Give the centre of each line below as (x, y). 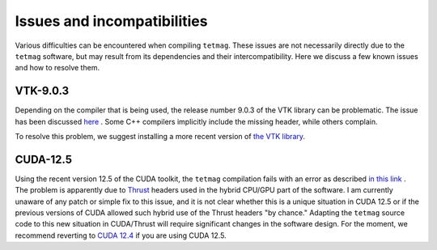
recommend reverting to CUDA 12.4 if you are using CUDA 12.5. (121, 235)
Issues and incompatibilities (111, 21)
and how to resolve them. (57, 68)
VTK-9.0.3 (42, 91)
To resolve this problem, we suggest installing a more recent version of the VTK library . (160, 137)
